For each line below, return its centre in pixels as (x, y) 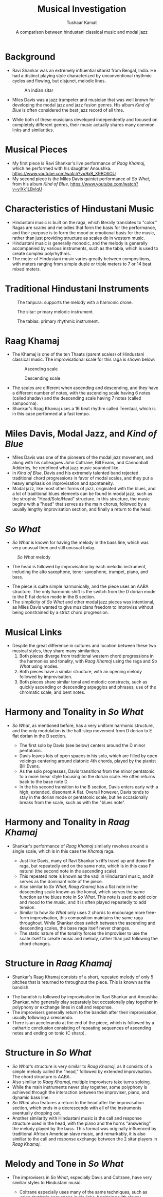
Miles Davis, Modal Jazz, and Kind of (81, 433)
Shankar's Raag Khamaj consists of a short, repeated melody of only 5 (83, 977)
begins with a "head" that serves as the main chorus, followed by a (79, 504)
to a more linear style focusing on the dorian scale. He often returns (87, 777)
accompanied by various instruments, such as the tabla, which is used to (85, 248)
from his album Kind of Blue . (41, 184)
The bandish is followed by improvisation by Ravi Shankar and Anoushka (85, 997)
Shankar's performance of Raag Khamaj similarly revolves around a (80, 846)
